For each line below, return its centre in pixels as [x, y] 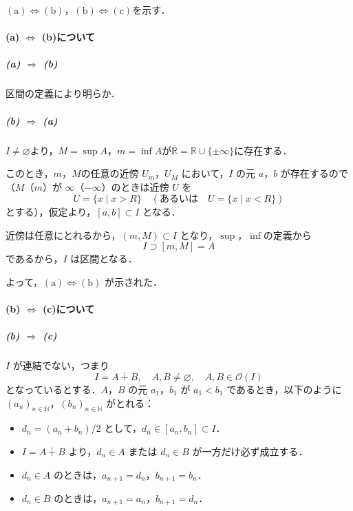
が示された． [134, 282]
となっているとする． [53, 389]
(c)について [68, 309]
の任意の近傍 [110, 173]
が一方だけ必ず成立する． [250, 451]
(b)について [68, 37]
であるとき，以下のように [284, 389]
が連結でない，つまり [61, 365]
